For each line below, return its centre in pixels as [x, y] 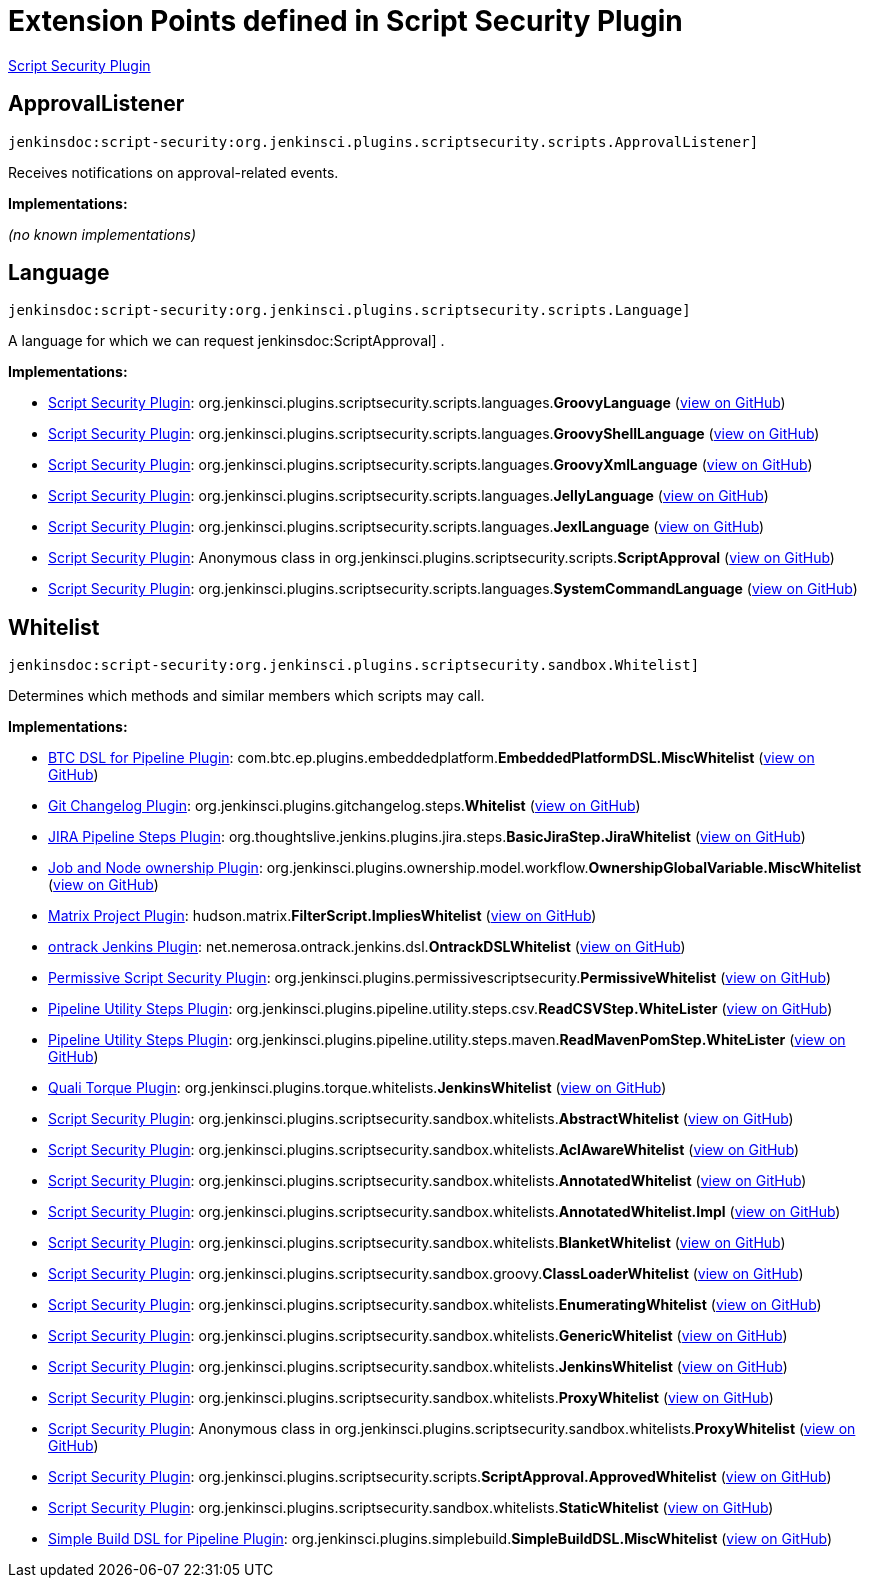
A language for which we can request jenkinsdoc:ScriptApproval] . [226, 341]
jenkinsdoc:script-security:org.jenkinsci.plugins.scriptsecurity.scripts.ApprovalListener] [383, 141]
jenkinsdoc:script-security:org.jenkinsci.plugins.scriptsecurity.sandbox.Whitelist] [354, 665]
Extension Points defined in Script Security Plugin [345, 21]
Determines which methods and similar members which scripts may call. [246, 696]
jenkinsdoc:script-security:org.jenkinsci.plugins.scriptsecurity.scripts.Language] [349, 310]
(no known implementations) [102, 234]
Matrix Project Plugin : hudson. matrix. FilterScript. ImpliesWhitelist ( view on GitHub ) [322, 916]
